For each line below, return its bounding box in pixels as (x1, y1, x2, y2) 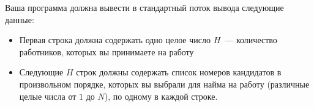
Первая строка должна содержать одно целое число (19, 33, 211, 46)
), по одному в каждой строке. (104, 89, 218, 102)
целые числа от (19, 89, 77, 102)
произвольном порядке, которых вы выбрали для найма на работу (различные (19, 77, 310, 90)
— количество (225, 33, 277, 46)
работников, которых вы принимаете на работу (19, 45, 194, 58)
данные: (5, 13, 34, 26)
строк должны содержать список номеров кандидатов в (76, 66, 282, 78)
